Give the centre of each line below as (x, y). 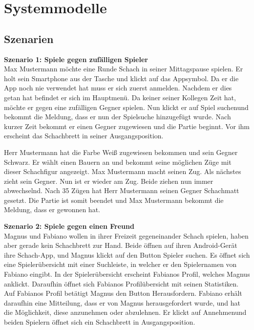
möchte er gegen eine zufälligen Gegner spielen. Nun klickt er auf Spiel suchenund (126, 107)
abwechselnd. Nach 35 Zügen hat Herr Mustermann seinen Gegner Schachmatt (122, 190)
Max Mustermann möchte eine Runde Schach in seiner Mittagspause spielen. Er (124, 69)
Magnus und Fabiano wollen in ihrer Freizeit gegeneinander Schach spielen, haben (126, 235)
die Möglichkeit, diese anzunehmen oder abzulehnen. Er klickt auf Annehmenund (125, 312)
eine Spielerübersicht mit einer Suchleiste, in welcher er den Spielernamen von (120, 264)
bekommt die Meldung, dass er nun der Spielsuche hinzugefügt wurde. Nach (117, 117)
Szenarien (29, 38)
